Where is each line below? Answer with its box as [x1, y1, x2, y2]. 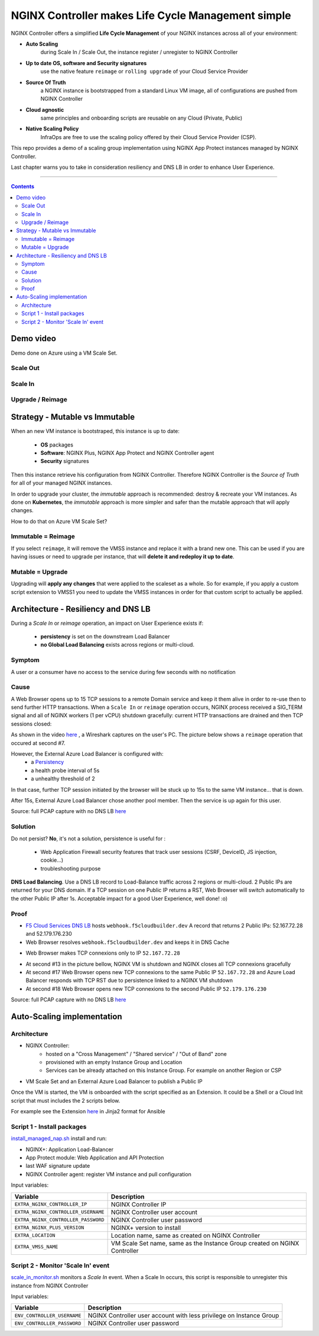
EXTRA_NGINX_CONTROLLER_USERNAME [14, 1209, 105, 1215]
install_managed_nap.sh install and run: [11, 1135, 107, 1142]
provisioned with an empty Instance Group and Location [45, 1059, 183, 1066]
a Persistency [31, 759, 64, 766]
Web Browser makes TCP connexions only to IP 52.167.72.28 [25, 949, 180, 956]
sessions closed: [11, 720, 52, 727]
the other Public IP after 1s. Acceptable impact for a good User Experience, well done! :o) [11, 895, 228, 902]
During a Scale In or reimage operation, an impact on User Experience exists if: [11, 619, 204, 627]
